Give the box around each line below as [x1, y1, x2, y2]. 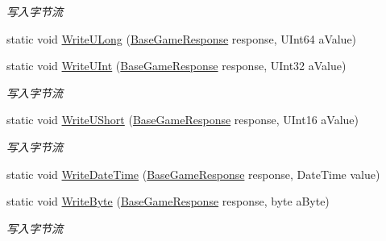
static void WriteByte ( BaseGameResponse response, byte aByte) [6, 193, 330, 210]
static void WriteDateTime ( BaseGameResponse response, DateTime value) [6, 165, 380, 182]
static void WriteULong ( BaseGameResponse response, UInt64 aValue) [6, 30, 357, 47]
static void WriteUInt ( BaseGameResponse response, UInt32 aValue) [6, 57, 347, 74]
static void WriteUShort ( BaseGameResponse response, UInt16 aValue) [6, 111, 359, 128]
